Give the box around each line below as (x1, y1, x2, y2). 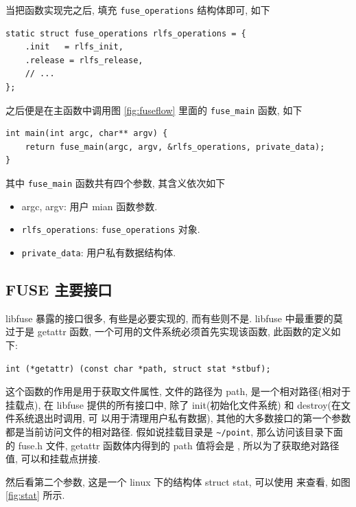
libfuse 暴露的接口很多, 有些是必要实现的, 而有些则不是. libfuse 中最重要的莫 (5, 311, 343, 325)
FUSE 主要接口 (5, 279, 112, 300)
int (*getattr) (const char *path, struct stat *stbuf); (5, 363, 271, 374)
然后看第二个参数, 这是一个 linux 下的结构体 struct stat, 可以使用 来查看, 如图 (5, 474, 351, 488)
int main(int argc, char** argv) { (5, 128, 168, 139)
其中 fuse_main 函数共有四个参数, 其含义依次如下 (5, 176, 226, 190)
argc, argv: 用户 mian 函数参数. (21, 199, 158, 213)
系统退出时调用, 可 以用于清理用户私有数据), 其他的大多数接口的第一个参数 (14, 411, 351, 425)
